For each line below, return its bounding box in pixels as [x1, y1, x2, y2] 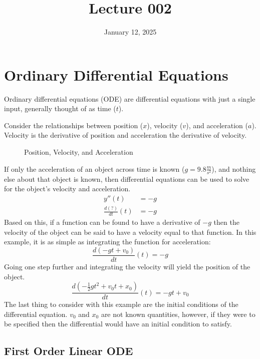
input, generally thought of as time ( [4, 103, 116, 114]
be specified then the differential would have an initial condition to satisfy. [4, 318, 232, 329]
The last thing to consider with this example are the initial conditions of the [4, 299, 238, 309]
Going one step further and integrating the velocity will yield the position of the [4, 261, 250, 271]
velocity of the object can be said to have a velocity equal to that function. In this [4, 226, 256, 237]
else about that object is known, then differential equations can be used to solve [4, 173, 249, 184]
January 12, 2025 [104, 27, 157, 37]
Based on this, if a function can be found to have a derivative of [4, 217, 200, 227]
